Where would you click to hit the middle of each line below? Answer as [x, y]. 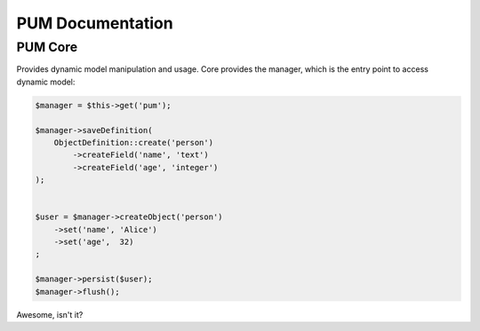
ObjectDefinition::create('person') [133, 142]
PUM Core [47, 47]
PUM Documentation [95, 23]
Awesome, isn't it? [50, 314]
